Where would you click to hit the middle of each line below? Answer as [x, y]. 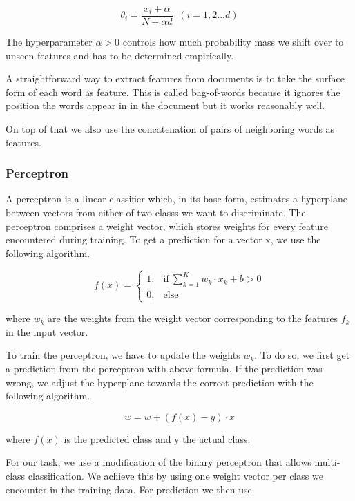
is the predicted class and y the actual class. [157, 438]
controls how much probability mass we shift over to [233, 42]
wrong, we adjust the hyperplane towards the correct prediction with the [160, 382]
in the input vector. [47, 331]
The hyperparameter [49, 42]
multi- [327, 462]
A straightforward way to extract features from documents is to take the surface [175, 78]
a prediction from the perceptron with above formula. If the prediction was [164, 369]
